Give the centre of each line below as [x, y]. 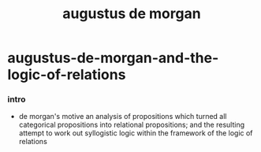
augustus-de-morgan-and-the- [113, 58]
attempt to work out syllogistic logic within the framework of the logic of [136, 133]
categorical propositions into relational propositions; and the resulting [132, 125]
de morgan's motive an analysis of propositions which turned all [123, 117]
